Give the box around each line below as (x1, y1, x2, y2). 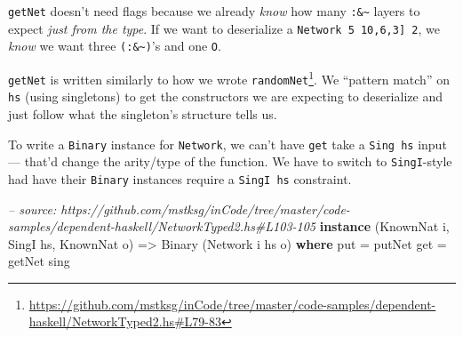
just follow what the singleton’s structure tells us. (8, 104, 277, 123)
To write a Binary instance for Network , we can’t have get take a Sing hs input (8, 134, 447, 153)
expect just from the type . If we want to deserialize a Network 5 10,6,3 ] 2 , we (8, 19, 440, 37)
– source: (8, 199, 57, 218)
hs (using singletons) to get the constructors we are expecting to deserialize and (8, 87, 443, 106)
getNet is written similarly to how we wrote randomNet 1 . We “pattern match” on (8, 67, 450, 88)
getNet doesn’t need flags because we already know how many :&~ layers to (8, 2, 420, 20)
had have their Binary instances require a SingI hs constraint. (8, 169, 352, 188)
